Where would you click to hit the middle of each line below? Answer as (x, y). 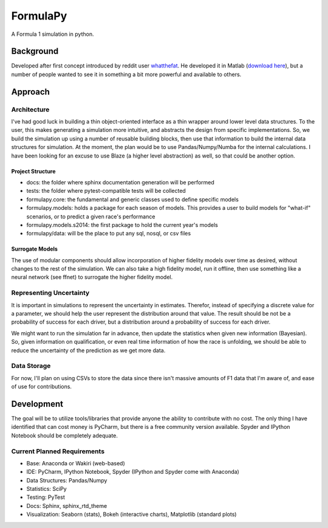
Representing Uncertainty (50, 293)
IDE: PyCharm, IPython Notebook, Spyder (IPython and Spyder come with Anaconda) (133, 472)
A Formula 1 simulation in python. (53, 34)
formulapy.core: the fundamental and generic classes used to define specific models (133, 199)
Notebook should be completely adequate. (65, 436)
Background (35, 51)
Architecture (30, 109)
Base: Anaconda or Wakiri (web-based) (76, 463)
